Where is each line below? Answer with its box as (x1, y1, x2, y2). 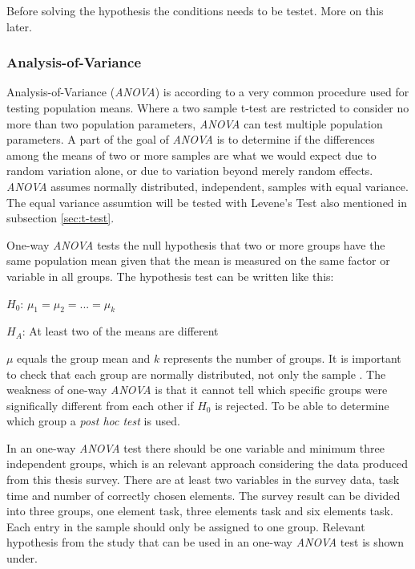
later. (6, 18, 32, 35)
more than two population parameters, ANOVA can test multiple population (6, 115, 383, 132)
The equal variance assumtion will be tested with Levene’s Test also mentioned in (6, 193, 407, 210)
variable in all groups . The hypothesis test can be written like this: (6, 267, 334, 284)
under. (6, 550, 38, 567)
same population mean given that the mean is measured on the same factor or (6, 252, 390, 269)
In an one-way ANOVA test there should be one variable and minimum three (6, 439, 385, 456)
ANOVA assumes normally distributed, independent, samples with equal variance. (6, 177, 409, 194)
